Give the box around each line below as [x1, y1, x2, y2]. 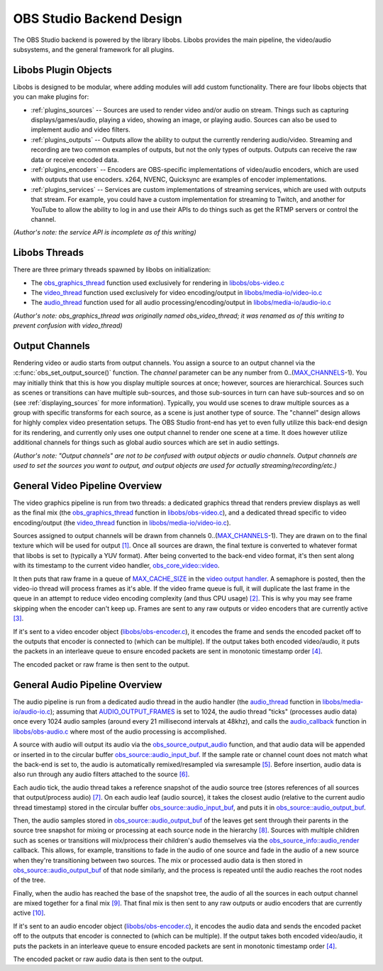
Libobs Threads [13, 247, 84, 259]
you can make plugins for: [13, 92, 89, 101]
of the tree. [13, 876, 46, 884]
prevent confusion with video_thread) [13, 321, 123, 330]
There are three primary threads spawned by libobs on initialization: [13, 265, 211, 274]
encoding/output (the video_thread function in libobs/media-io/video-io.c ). [13, 518, 231, 527]
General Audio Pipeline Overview [13, 679, 162, 691]
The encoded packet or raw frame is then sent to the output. [13, 660, 190, 668]
